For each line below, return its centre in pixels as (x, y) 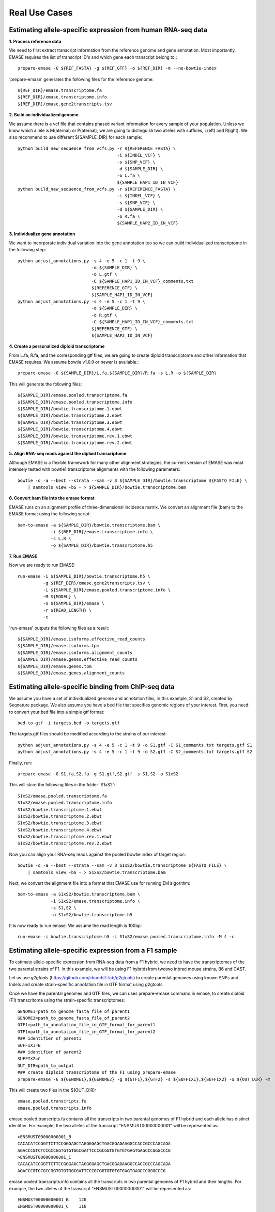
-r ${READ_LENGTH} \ (67, 610)
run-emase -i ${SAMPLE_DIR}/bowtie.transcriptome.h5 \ (84, 576)
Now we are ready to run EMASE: (42, 565)
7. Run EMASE (23, 556)
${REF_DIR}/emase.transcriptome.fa (60, 90)
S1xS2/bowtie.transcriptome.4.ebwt (60, 830)
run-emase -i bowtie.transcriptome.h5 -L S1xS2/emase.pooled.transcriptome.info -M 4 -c (126, 937)
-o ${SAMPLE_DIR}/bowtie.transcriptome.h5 (102, 545)
